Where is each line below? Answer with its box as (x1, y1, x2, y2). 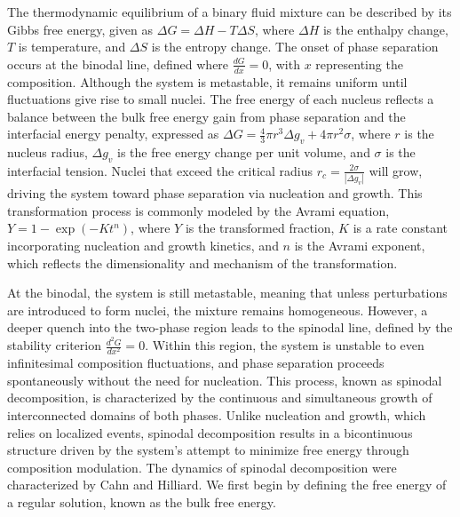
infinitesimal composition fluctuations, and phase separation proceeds (7, 354, 385, 372)
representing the (315, 54, 403, 73)
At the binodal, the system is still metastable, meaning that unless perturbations (7, 283, 448, 302)
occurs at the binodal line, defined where (7, 54, 229, 73)
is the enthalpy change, (322, 20, 448, 38)
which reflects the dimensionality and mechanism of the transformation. (7, 253, 398, 272)
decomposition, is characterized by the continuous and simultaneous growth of (7, 388, 432, 407)
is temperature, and (18, 37, 126, 56)
